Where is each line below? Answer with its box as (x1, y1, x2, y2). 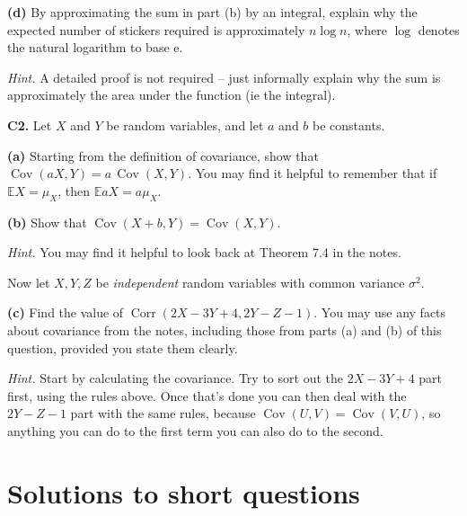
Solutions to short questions (7, 474, 360, 511)
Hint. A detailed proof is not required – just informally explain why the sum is (7, 67, 441, 86)
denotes (418, 20, 460, 39)
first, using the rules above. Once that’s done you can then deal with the (7, 386, 407, 405)
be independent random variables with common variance (95, 272, 405, 291)
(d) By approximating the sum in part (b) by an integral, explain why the (7, 3, 418, 21)
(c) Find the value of (7, 303, 124, 322)
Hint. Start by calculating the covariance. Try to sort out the (7, 369, 343, 387)
